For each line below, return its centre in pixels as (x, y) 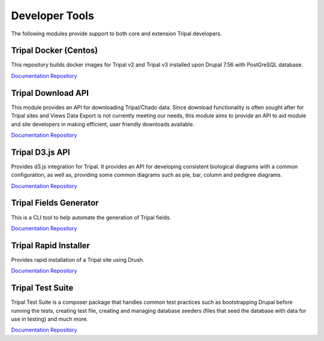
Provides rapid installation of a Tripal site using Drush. (78, 259)
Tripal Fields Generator (55, 203)
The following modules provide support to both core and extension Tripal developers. (116, 34)
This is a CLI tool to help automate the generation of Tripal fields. (91, 217)
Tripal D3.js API (40, 152)
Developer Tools (52, 16)
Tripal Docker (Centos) (55, 51)
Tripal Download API (50, 93)
